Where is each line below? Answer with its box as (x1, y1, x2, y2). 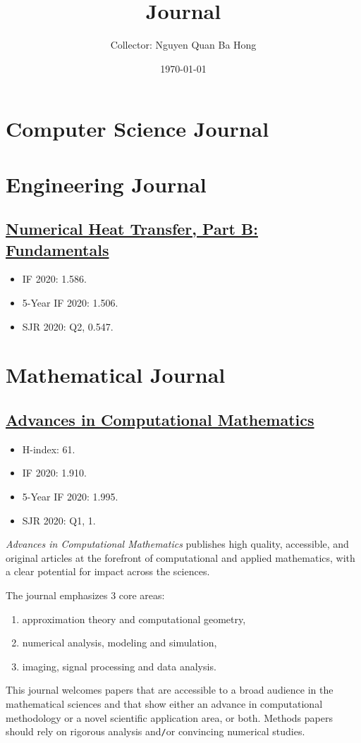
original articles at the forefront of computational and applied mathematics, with (6, 550, 355, 565)
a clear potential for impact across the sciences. (6, 564, 210, 579)
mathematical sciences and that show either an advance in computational (6, 696, 323, 711)
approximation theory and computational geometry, (22, 611, 246, 626)
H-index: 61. (22, 441, 75, 456)
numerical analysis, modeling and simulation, (22, 635, 217, 650)
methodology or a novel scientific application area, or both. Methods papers (6, 710, 333, 725)
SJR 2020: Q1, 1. (22, 512, 96, 527)
